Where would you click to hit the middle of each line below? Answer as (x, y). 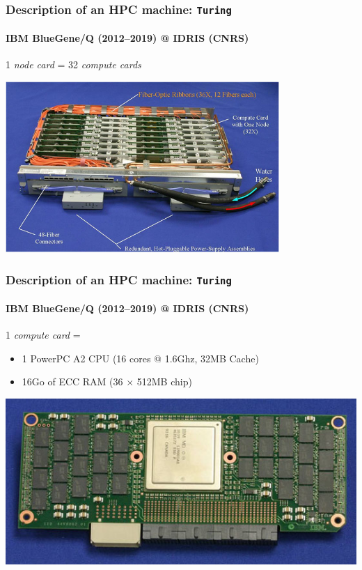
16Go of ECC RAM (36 (72, 382)
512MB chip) (164, 382)
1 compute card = (43, 335)
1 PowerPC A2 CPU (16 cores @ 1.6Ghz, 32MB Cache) (140, 358)
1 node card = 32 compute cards (73, 64)
